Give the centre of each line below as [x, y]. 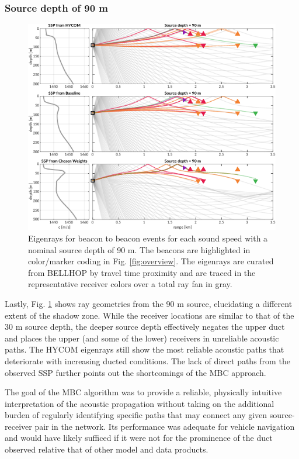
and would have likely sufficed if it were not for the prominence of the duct [139, 438]
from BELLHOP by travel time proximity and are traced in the [142, 272]
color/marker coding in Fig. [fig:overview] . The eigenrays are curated [151, 261]
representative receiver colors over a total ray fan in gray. [130, 284]
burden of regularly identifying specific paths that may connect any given [136, 415]
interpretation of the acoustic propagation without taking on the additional [140, 403]
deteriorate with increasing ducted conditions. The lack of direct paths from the [147, 360]
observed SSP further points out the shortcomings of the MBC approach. [135, 372]
